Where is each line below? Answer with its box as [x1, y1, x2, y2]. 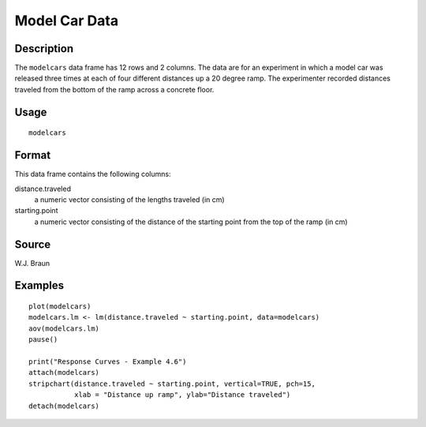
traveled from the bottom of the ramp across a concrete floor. [14, 84, 215, 94]
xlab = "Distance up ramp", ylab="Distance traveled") [73, 391, 291, 399]
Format [14, 148, 51, 162]
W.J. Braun [14, 258, 50, 268]
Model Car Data [14, 12, 118, 29]
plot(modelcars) [28, 302, 92, 311]
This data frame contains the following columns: [14, 170, 171, 179]
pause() [28, 335, 58, 344]
